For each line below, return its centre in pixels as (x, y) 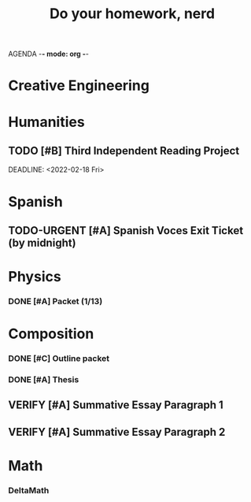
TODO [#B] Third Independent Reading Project (124, 151)
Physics (35, 277)
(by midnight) (42, 242)
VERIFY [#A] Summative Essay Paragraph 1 (116, 405)
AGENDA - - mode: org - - (48, 54)
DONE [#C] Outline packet (59, 359)
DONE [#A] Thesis (44, 380)
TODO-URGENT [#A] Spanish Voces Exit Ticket (126, 231)
